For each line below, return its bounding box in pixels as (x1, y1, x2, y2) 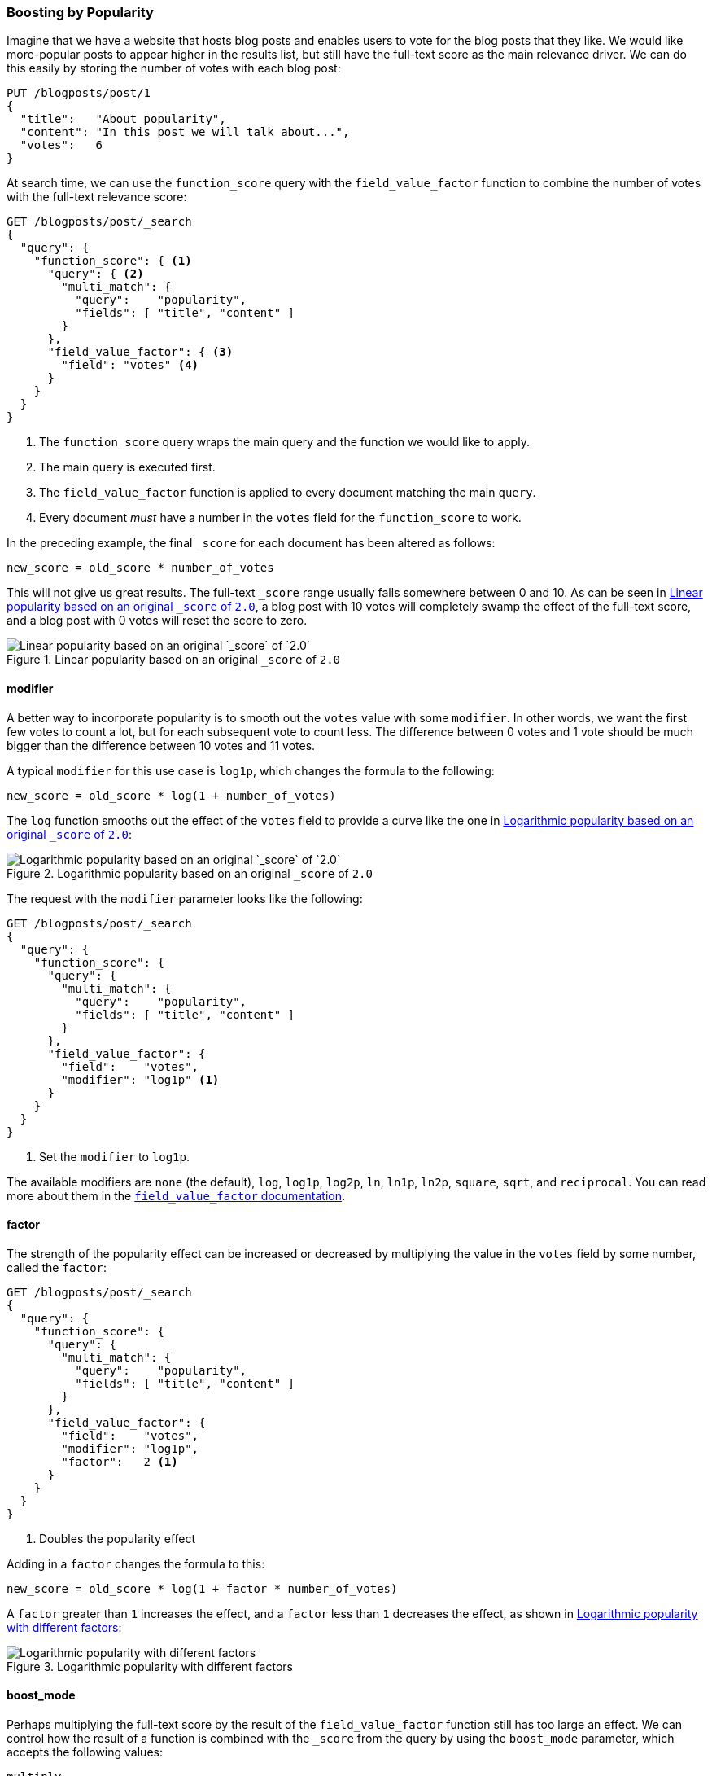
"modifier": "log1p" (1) (61, 1072, 220, 1086)
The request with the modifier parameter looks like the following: (7, 891, 363, 906)
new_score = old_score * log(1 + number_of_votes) (7, 788, 336, 802)
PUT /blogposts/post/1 (7, 86, 151, 100)
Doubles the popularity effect (39, 1531, 196, 1546)
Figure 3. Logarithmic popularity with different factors (7, 1659, 293, 1673)
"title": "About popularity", (20, 112, 226, 126)
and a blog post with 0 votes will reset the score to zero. (7, 613, 308, 628)
